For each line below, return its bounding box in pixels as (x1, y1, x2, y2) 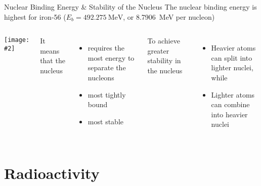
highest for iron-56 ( (4, 11, 66, 22)
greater (147, 45, 169, 56)
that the (40, 55, 65, 66)
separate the (88, 62, 126, 73)
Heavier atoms (211, 42, 256, 53)
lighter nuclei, (211, 62, 253, 73)
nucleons (88, 72, 114, 82)
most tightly (88, 89, 126, 100)
